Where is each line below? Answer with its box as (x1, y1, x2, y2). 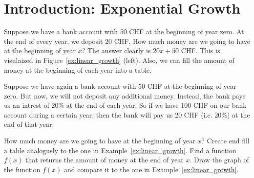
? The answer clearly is (82, 45, 151, 56)
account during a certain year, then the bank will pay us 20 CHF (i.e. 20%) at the (4, 109, 250, 119)
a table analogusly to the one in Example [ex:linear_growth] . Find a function (4, 145, 236, 155)
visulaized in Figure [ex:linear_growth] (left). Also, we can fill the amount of (4, 55, 234, 65)
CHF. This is (181, 45, 220, 56)
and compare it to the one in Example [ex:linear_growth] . (63, 164, 239, 174)
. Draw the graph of (190, 155, 249, 165)
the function (4, 164, 41, 174)
